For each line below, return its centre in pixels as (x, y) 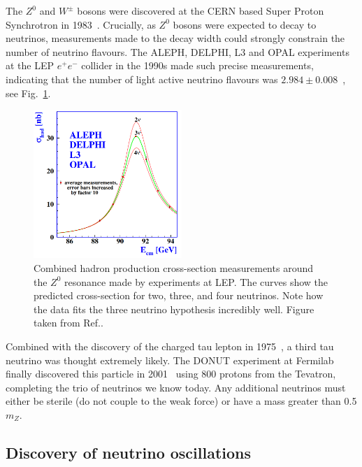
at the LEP (30, 65)
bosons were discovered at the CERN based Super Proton (201, 10)
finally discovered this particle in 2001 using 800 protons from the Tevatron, (171, 374)
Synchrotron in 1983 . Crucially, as (81, 24)
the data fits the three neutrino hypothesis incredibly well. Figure (174, 309)
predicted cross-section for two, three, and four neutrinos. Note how (179, 295)
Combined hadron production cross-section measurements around (173, 268)
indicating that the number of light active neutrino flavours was (142, 79)
